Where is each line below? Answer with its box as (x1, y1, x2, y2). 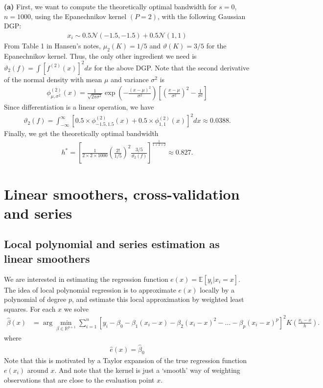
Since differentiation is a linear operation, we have (4, 102, 154, 112)
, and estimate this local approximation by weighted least (71, 294, 244, 304)
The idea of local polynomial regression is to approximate (4, 284, 176, 295)
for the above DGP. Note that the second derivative (94, 62, 250, 72)
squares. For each (4, 303, 56, 314)
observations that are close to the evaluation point (4, 374, 155, 385)
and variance (111, 74, 149, 84)
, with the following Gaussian (158, 11, 246, 21)
